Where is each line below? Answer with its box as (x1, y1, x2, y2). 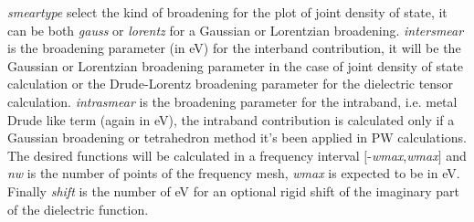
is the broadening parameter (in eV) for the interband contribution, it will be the (7, 38, 461, 58)
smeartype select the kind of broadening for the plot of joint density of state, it (7, 3, 448, 21)
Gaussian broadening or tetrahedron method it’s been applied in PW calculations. (7, 128, 467, 147)
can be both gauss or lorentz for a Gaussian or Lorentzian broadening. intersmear (7, 20, 464, 39)
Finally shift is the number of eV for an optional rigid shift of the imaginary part (7, 181, 459, 200)
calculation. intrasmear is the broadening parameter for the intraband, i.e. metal (7, 91, 458, 111)
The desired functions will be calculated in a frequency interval (7, 145, 360, 164)
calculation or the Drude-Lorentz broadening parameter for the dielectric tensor (7, 74, 454, 93)
